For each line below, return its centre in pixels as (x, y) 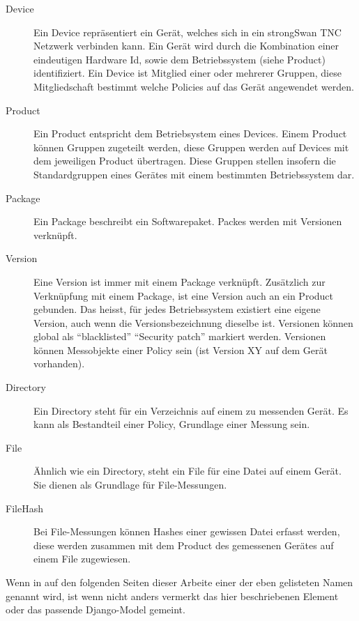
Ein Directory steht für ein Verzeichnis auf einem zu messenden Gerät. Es (191, 410)
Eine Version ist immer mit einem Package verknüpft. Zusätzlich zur (179, 281)
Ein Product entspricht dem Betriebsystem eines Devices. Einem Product (190, 133)
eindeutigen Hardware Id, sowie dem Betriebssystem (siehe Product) (179, 59)
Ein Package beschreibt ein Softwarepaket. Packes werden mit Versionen (188, 221)
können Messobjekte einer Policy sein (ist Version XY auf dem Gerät (181, 350)
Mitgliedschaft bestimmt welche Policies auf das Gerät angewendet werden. (194, 86)
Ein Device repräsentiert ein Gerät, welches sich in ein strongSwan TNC (188, 32)
